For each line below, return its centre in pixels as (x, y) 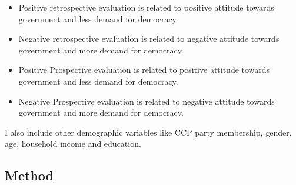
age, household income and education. (73, 144)
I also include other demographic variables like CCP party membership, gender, (148, 132)
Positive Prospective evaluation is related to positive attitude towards (144, 70)
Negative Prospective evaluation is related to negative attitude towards (147, 101)
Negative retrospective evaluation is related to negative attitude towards (149, 38)
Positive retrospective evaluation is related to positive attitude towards (146, 7)
